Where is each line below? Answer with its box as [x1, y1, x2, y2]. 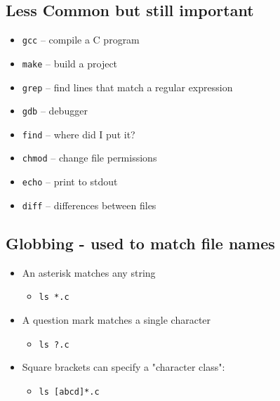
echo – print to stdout [22, 174, 118, 189]
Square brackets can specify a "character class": [22, 360, 225, 374]
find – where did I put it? [22, 126, 135, 141]
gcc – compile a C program [22, 32, 140, 47]
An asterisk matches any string [22, 265, 156, 280]
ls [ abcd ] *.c [39, 386, 100, 397]
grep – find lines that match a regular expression [22, 79, 233, 94]
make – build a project [22, 55, 118, 70]
